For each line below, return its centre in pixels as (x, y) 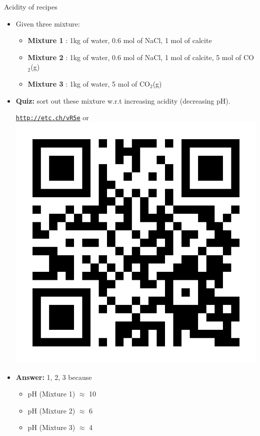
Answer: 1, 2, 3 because (54, 377)
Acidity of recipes (31, 7)
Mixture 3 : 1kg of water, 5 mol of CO (89, 83)
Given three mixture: (48, 23)
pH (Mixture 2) (51, 410)
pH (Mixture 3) (51, 427)
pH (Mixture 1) (51, 394)
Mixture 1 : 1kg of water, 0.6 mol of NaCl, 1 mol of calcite (120, 40)
